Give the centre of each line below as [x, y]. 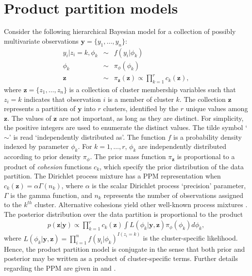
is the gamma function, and [51, 195]
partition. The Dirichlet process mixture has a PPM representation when [112, 176]
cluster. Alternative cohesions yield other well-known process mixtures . [141, 204]
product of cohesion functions [48, 166]
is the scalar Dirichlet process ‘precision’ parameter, [169, 185]
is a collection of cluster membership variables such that [152, 89]
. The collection [202, 99]
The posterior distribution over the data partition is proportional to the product [124, 214]
